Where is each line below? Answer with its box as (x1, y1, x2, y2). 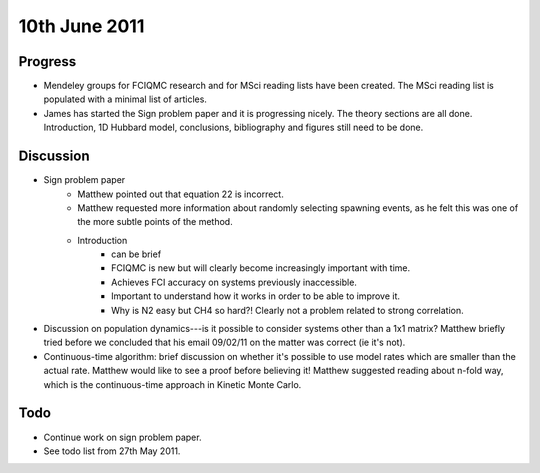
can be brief (111, 248, 162, 260)
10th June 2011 (18, 15, 145, 37)
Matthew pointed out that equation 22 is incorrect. (77, 188, 284, 200)
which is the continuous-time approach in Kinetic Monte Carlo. (43, 378, 302, 390)
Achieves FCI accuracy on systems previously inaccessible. (111, 276, 357, 288)
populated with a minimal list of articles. (43, 93, 207, 105)
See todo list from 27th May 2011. (43, 445, 181, 457)
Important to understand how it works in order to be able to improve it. (111, 290, 400, 302)
